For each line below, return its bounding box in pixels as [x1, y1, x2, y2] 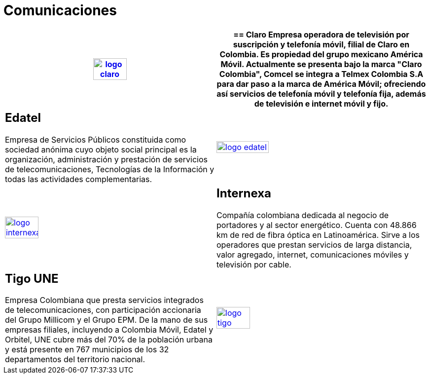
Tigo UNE [5, 271, 59, 286]
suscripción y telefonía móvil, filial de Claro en [233, 39, 410, 49]
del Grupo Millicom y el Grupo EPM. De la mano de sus [5, 315, 208, 325]
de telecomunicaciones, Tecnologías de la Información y [5, 164, 215, 174]
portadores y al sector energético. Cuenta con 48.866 [216, 220, 417, 230]
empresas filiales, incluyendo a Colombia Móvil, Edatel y [5, 325, 214, 335]
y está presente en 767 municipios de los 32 [5, 344, 169, 355]
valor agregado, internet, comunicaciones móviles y [216, 249, 409, 260]
